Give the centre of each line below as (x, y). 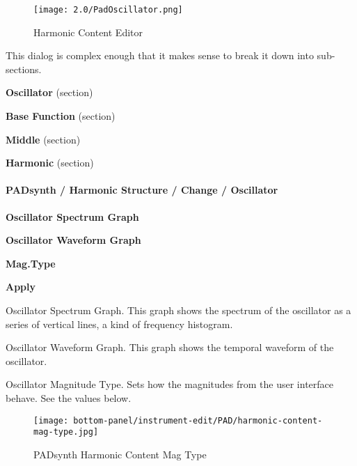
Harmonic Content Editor (88, 32)
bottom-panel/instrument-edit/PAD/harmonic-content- (198, 420)
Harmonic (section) (50, 163)
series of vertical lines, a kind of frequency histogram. (119, 324)
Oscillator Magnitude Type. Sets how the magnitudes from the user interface (170, 384)
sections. (24, 69)
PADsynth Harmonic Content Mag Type (120, 454)
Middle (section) (43, 139)
